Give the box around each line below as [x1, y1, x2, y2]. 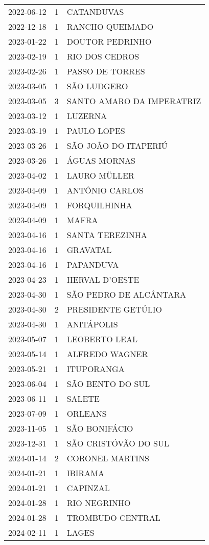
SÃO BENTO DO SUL [66, 378, 150, 390]
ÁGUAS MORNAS [66, 154, 135, 166]
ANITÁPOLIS [66, 318, 118, 330]
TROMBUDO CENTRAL [66, 512, 160, 523]
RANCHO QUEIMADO [66, 21, 154, 32]
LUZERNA [66, 110, 107, 122]
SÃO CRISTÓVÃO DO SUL [66, 437, 169, 449]
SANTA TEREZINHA [66, 229, 147, 241]
